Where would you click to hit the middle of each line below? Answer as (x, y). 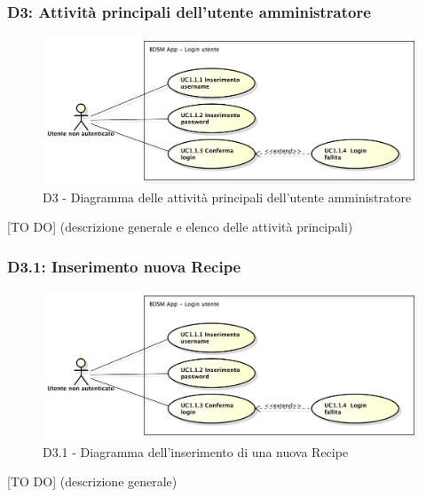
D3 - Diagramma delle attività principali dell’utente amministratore (227, 197)
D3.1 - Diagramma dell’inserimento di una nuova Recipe (196, 451)
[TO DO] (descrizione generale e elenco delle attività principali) (180, 227)
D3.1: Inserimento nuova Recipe (124, 266)
